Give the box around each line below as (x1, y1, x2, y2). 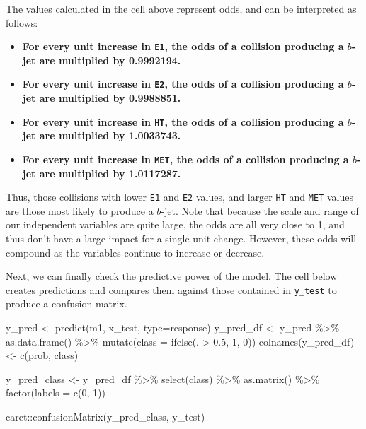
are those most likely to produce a (6, 203, 154, 218)
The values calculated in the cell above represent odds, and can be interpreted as (6, 1, 357, 16)
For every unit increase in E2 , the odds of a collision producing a (22, 76, 344, 91)
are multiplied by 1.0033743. (39, 128, 181, 143)
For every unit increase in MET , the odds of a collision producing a (22, 151, 349, 166)
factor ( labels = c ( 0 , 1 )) (6, 385, 105, 400)
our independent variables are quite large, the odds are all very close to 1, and (6, 217, 345, 232)
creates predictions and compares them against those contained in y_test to (6, 282, 337, 297)
